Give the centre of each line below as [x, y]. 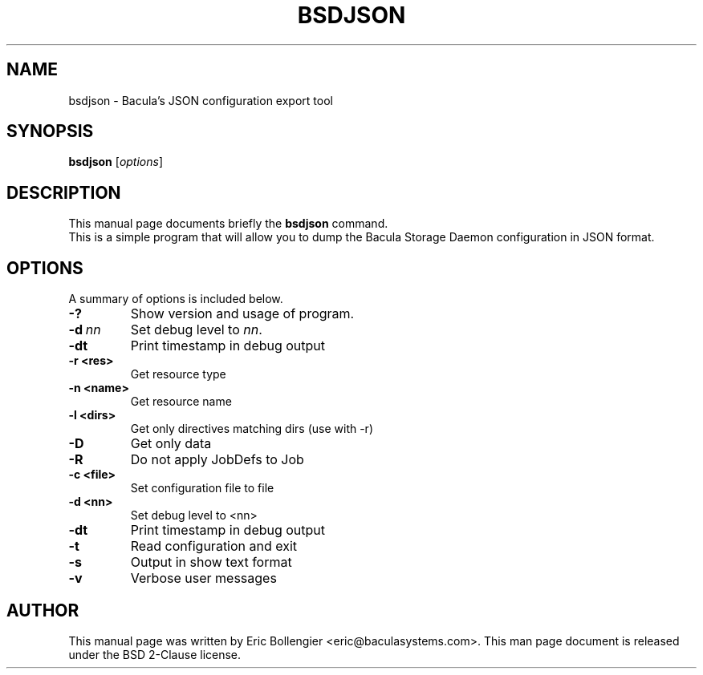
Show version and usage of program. [242, 314]
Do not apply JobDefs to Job [217, 460]
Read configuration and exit [214, 546]
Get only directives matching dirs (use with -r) [252, 429]
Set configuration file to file [202, 488]
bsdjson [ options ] [116, 162]
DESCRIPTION [64, 192]
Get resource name [181, 402]
